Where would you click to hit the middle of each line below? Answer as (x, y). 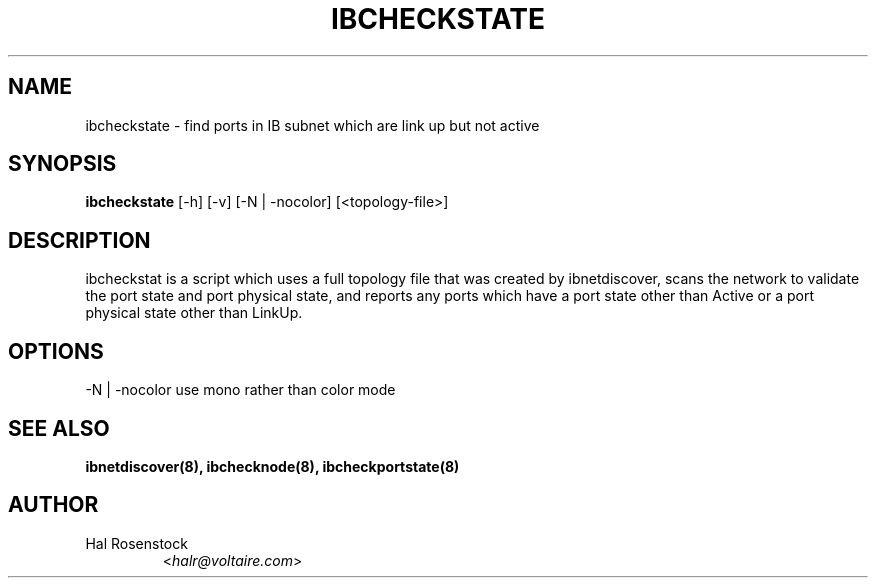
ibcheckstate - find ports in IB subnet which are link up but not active (312, 125)
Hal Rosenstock (136, 543)
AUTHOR (53, 505)
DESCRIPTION (79, 240)
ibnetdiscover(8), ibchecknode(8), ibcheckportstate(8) (272, 466)
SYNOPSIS (62, 164)
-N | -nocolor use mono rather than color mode (240, 390)
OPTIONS (56, 351)
